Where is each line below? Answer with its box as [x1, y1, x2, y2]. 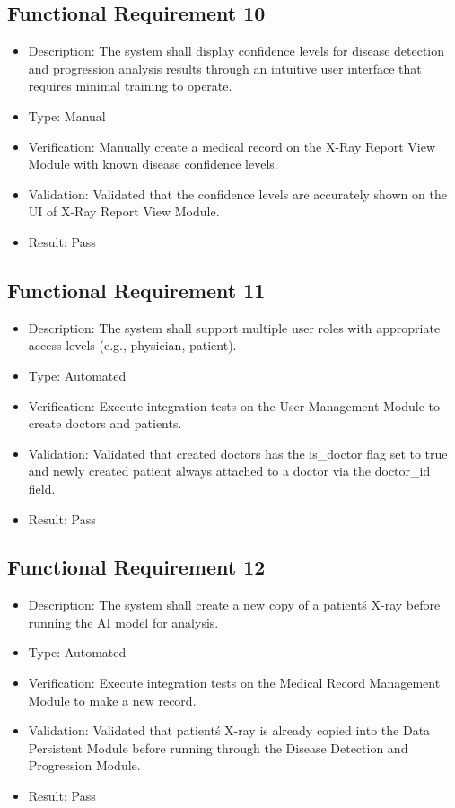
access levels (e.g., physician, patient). [28, 336, 237, 355]
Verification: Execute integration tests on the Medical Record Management [28, 673, 441, 692]
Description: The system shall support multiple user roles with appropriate [28, 318, 441, 337]
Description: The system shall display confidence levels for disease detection [28, 41, 445, 60]
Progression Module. [28, 756, 141, 775]
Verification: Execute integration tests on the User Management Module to [28, 396, 441, 415]
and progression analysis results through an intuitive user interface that [28, 58, 422, 77]
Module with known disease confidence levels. [28, 154, 278, 173]
